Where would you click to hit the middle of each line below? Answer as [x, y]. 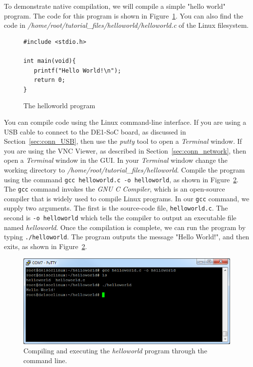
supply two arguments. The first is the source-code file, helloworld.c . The [116, 208]
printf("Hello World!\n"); [78, 70]
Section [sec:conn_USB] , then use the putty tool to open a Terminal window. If [123, 141]
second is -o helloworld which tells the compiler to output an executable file [120, 218]
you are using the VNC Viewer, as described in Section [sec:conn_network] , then [125, 150]
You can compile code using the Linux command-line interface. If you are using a [125, 122]
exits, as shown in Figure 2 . [46, 246]
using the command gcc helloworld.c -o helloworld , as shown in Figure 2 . [121, 179]
